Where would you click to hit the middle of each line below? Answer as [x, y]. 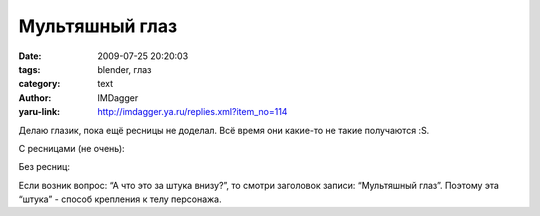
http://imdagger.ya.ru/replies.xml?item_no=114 [192, 112]
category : [39, 84]
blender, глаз [124, 69]
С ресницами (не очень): [71, 148]
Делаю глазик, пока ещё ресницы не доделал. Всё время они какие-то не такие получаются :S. [224, 130]
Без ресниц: [44, 167]
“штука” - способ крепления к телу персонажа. [120, 199]
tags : [29, 69]
